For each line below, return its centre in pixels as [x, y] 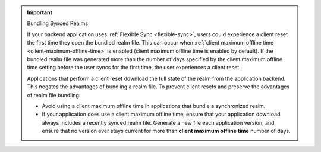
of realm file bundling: [54, 95]
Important [40, 12]
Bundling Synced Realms [58, 23]
